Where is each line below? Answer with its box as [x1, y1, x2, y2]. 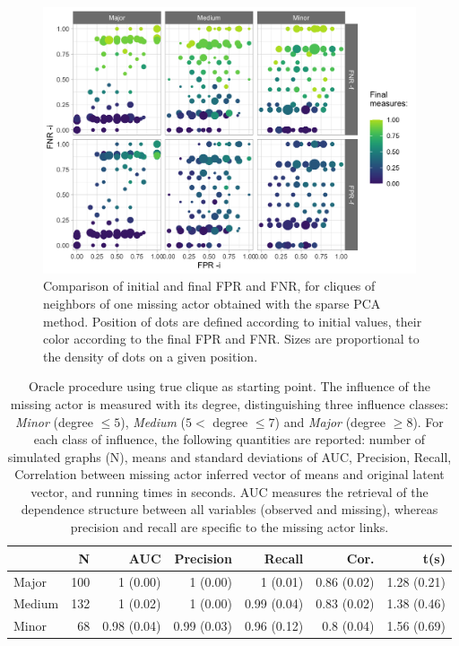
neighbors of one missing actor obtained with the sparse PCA [43, 293, 381, 312]
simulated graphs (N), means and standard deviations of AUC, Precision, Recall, [7, 447, 452, 466]
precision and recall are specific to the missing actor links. [70, 518, 389, 537]
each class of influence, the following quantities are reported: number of [33, 430, 426, 449]
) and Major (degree [274, 412, 386, 431]
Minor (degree [15, 412, 93, 431]
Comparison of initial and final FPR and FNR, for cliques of [43, 276, 376, 295]
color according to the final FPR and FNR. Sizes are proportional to [43, 329, 420, 348]
